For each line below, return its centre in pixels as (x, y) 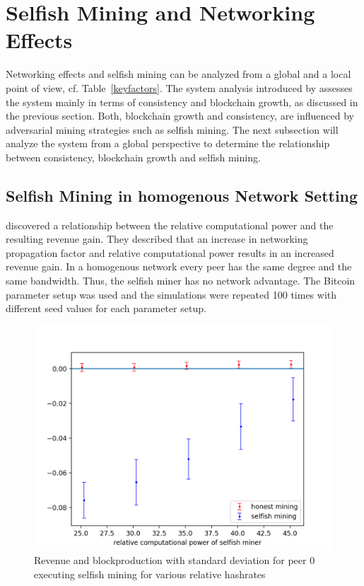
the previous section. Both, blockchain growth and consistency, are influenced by (180, 116)
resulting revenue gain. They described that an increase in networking (157, 239)
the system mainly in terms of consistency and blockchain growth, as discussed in (182, 102)
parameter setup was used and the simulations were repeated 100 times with (171, 294)
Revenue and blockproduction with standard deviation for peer (170, 560)
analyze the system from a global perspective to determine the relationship (168, 143)
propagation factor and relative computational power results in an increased (170, 252)
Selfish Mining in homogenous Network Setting (182, 195)
